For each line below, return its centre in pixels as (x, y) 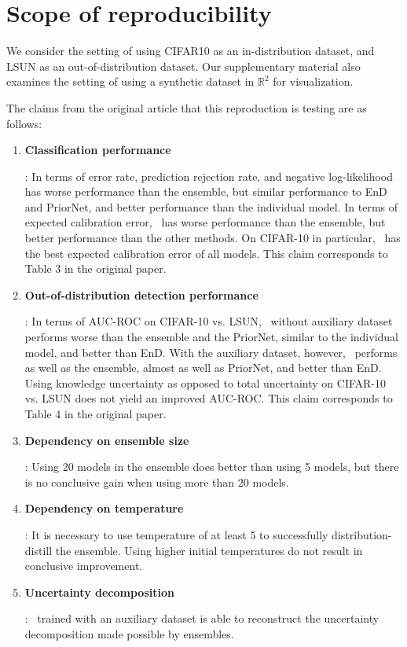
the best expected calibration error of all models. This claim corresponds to (206, 253)
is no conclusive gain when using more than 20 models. (157, 482)
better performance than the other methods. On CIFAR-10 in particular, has (213, 238)
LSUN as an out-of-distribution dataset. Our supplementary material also (183, 66)
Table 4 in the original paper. (95, 414)
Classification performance (98, 150)
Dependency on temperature (104, 508)
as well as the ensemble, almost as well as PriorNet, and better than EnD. (203, 368)
